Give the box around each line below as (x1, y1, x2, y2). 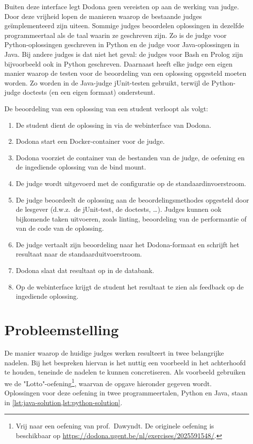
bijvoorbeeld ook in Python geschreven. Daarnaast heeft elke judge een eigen (4, 58, 233, 68)
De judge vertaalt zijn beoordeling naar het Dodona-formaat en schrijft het (16, 239, 239, 249)
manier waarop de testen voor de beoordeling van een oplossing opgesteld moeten (4, 68, 247, 78)
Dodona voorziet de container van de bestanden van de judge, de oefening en (16, 152, 245, 162)
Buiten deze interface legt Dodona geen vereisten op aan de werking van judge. (4, 1, 239, 11)
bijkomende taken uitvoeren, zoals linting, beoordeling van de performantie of (16, 213, 247, 223)
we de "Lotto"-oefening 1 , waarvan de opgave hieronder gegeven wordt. (4, 376, 212, 388)
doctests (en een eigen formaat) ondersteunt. (22, 87, 155, 97)
